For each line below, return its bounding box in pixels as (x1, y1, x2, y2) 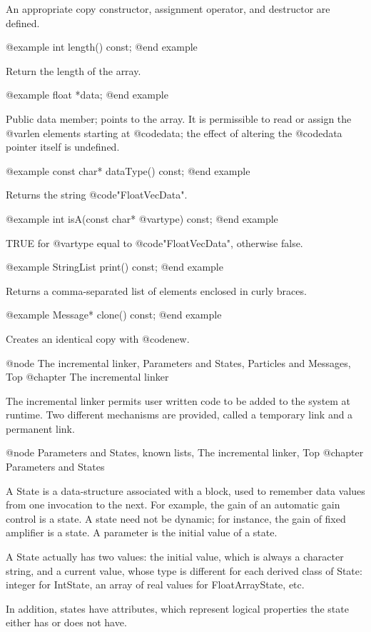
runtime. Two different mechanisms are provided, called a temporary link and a (6, 407, 353, 422)
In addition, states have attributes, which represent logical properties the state (6, 601, 349, 616)
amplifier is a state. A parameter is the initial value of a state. (6, 525, 278, 540)
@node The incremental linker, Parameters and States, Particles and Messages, (6, 355, 351, 370)
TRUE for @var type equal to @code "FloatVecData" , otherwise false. (6, 235, 303, 250)
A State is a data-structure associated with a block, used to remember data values (6, 483, 365, 498)
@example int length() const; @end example (6, 39, 198, 54)
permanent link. (6, 421, 75, 436)
